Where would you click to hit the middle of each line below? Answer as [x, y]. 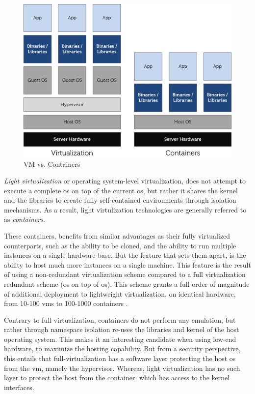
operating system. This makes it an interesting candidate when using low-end [120, 339]
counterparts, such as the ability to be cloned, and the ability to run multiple [120, 245]
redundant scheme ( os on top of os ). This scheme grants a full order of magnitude [127, 284]
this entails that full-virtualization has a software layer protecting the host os [120, 358]
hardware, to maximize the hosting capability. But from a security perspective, [122, 349]
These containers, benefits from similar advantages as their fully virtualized [117, 235]
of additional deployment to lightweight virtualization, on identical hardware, [120, 293]
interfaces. [19, 387]
